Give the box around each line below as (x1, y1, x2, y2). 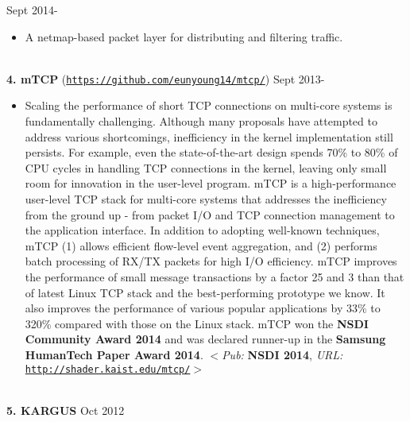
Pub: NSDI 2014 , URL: (222, 346, 343, 362)
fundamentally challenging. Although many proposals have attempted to (25, 113, 377, 130)
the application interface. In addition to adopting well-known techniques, (25, 222, 380, 238)
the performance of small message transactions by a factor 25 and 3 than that (25, 268, 404, 285)
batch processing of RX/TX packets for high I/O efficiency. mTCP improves (25, 253, 397, 269)
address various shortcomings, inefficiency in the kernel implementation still (25, 128, 393, 145)
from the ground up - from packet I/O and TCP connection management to (25, 206, 395, 223)
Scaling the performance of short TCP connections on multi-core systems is (25, 97, 393, 114)
